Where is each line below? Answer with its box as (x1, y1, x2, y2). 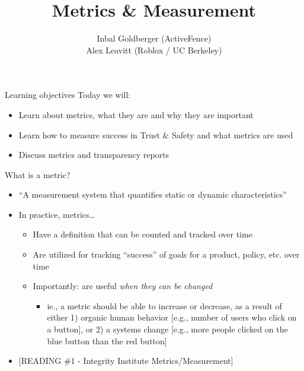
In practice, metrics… (18, 208, 95, 220)
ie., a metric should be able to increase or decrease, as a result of (47, 299, 282, 312)
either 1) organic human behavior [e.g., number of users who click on (47, 311, 297, 324)
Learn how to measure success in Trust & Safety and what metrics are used (18, 128, 293, 141)
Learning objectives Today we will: (5, 88, 131, 101)
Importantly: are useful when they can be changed (33, 280, 213, 292)
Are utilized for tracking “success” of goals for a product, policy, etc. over (33, 248, 300, 261)
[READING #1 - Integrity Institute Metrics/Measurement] (18, 354, 233, 367)
